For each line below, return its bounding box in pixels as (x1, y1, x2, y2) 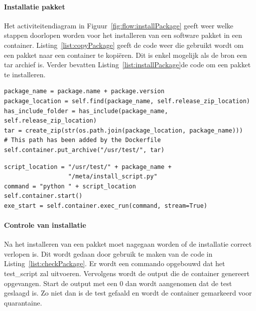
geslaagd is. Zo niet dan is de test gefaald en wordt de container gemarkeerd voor (4, 288, 252, 298)
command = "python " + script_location (4, 182, 136, 190)
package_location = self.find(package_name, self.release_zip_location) (4, 97, 250, 105)
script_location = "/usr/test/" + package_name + (4, 163, 172, 170)
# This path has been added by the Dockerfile (4, 137, 161, 144)
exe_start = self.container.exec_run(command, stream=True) (4, 202, 208, 209)
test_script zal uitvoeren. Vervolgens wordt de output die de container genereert (4, 268, 250, 279)
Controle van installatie (4, 220, 86, 230)
